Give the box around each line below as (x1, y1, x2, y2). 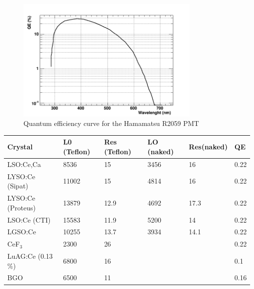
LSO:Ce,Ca (7, 159, 41, 169)
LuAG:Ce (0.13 (7, 251, 53, 261)
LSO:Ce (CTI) (7, 214, 51, 225)
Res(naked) (189, 142, 228, 152)
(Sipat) (7, 181, 28, 191)
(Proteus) (7, 202, 36, 212)
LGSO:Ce (7, 227, 36, 237)
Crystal (7, 142, 33, 152)
